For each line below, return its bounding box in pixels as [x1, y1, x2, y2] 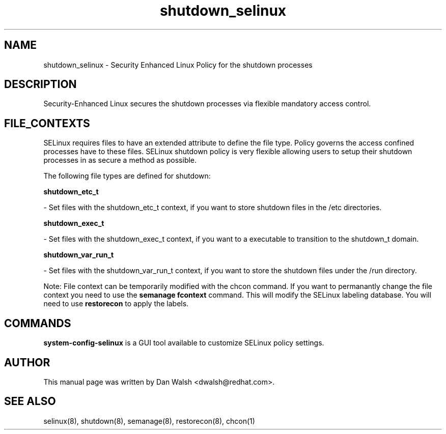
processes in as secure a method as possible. [43, 156, 197, 165]
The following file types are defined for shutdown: [43, 171, 211, 181]
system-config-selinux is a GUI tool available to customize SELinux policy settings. [43, 338, 324, 348]
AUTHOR [4, 356, 50, 369]
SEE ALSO [4, 395, 56, 408]
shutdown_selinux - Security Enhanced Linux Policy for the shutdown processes [43, 60, 313, 69]
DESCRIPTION [4, 78, 77, 91]
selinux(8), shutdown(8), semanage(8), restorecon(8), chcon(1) [43, 416, 255, 425]
